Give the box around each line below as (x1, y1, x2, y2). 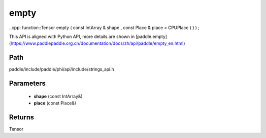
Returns (9, 113, 34, 121)
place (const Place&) (33, 100, 76, 106)
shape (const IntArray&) (33, 93, 83, 99)
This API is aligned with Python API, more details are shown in (9, 34, 135, 39)
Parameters (9, 79, 46, 88)
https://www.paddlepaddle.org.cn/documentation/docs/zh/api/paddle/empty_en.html (10, 40, 184, 46)
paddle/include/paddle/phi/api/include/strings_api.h (9, 67, 114, 72)
